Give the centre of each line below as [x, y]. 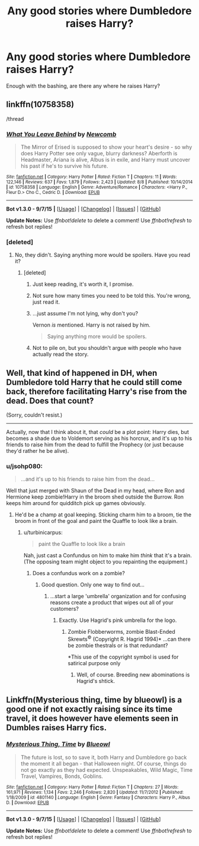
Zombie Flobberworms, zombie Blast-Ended [122, 632]
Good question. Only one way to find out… [93, 585]
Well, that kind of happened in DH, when [82, 373]
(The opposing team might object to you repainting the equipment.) [106, 562]
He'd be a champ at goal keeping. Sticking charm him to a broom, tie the [103, 515]
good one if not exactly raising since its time [89, 709]
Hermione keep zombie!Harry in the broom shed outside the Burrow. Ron [95, 497]
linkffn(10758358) [40, 105]
